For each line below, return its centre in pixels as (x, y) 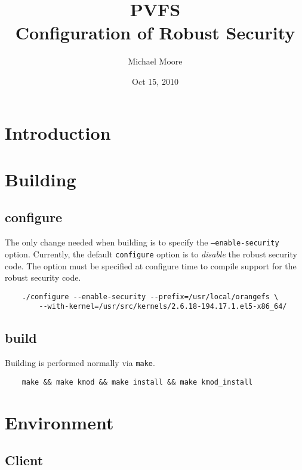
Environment (59, 422)
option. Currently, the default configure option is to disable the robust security (151, 254)
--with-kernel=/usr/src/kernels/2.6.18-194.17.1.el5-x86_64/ (163, 307)
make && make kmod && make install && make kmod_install (137, 382)
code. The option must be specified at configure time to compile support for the (151, 265)
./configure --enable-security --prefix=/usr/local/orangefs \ (150, 297)
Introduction (58, 132)
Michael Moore (155, 61)
